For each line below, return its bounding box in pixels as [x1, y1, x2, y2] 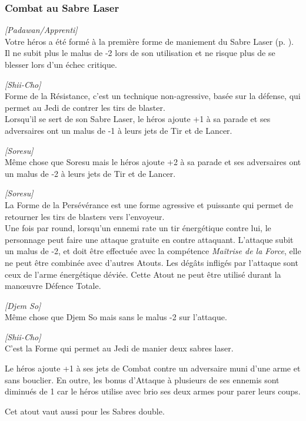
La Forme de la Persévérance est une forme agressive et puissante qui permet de [5, 198, 294, 210]
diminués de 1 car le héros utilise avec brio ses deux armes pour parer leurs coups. [5, 385, 301, 397]
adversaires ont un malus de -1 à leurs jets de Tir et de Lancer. [5, 124, 232, 136]
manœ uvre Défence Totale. [5, 279, 101, 292]
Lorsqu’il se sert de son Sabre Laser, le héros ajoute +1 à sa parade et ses [5, 113, 271, 125]
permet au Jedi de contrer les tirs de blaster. [5, 101, 165, 113]
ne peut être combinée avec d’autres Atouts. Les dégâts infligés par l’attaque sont [5, 256, 298, 268]
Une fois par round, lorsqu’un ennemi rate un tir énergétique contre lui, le [5, 222, 271, 234]
